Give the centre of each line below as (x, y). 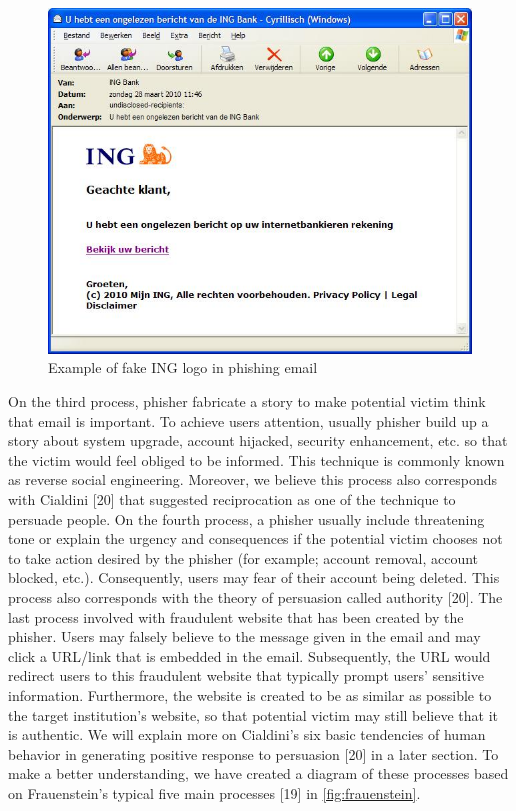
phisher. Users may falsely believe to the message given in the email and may (244, 636)
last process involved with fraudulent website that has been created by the (236, 616)
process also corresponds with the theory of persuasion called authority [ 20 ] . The (255, 597)
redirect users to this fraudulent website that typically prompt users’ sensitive (246, 675)
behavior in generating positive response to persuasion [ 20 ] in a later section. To (253, 753)
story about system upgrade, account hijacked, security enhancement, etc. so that (258, 440)
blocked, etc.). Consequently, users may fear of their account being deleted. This (254, 577)
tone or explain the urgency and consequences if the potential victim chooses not (255, 538)
